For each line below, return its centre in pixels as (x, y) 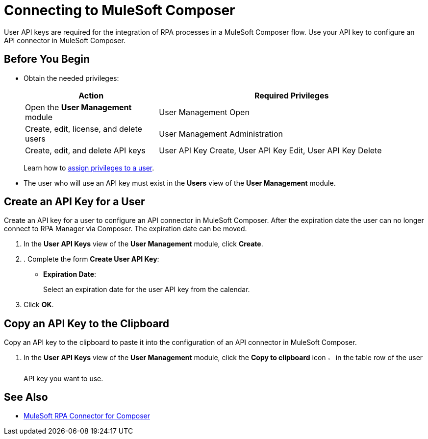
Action (91, 95)
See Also (26, 397)
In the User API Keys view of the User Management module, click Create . (143, 244)
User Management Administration (221, 134)
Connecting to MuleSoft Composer (120, 10)
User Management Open (204, 112)
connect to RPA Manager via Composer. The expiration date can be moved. (126, 229)
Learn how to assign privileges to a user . (89, 168)
